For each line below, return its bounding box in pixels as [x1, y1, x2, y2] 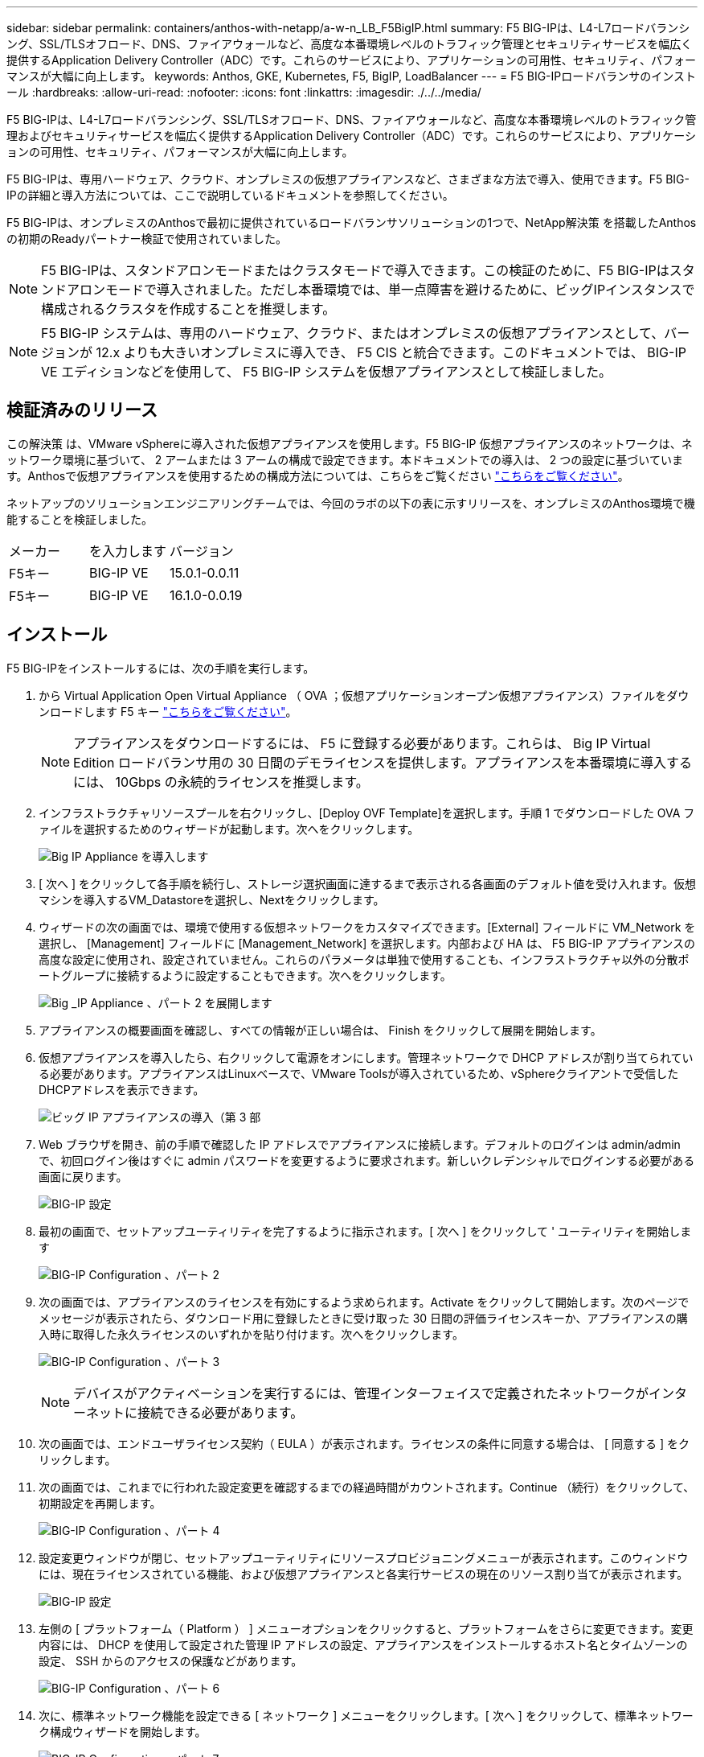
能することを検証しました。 [6, 512, 153, 526]
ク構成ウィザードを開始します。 [39, 1724, 207, 1738]
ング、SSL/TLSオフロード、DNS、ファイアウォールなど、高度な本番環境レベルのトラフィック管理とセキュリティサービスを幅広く [6, 37, 693, 51]
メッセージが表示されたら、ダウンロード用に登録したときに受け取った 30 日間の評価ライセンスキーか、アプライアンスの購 [39, 1311, 688, 1325]
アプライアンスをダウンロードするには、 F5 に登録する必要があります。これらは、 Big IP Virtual [73, 734, 651, 751]
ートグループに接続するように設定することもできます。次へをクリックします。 [39, 968, 452, 982]
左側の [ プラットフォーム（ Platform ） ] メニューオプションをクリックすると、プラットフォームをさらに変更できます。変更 [39, 1621, 694, 1636]
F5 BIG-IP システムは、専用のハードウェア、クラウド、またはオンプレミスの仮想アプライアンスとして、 [41, 325, 665, 341]
